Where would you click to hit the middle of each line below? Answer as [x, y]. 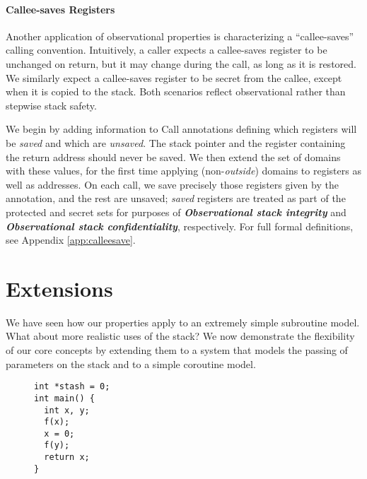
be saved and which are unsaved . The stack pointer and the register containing [176, 142]
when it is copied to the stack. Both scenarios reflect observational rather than [176, 91]
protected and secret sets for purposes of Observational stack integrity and [176, 212]
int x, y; [67, 410]
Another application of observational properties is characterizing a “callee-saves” [180, 36]
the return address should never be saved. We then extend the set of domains [173, 156]
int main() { [64, 398]
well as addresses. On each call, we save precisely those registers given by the [172, 184]
